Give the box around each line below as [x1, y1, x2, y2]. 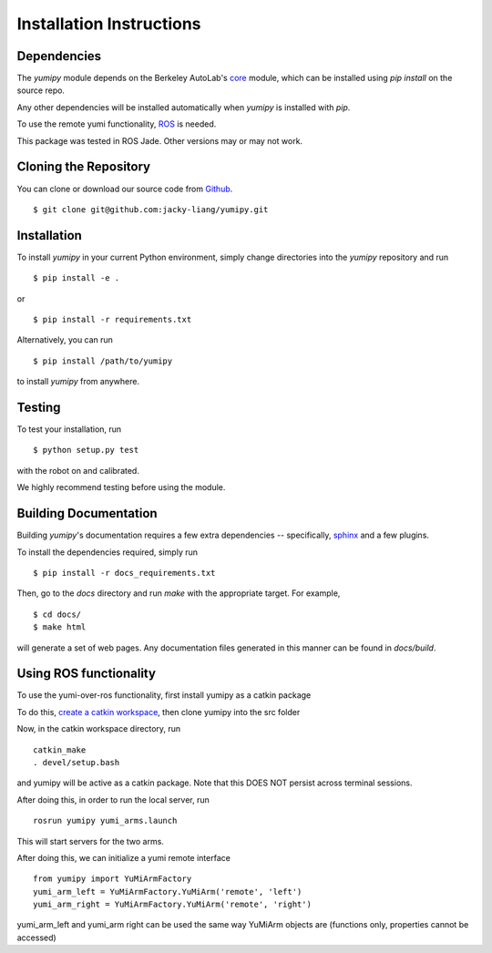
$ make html [33, 622, 87, 632]
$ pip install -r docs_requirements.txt [33, 568, 216, 578]
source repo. [16, 85, 66, 96]
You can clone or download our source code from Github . [16, 183, 233, 194]
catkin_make [33, 744, 87, 755]
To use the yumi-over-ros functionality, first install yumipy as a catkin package [16, 690, 312, 701]
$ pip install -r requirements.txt [33, 314, 192, 324]
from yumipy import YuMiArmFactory [33, 874, 192, 884]
